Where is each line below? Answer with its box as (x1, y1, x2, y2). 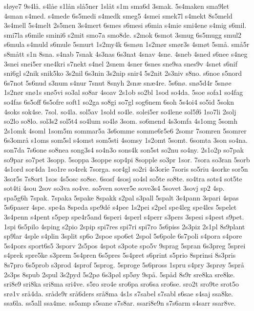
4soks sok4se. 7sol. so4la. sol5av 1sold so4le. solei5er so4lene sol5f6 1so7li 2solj (4, 106, 236, 116)
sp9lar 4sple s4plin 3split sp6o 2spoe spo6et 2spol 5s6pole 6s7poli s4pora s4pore (4, 231, 242, 241)
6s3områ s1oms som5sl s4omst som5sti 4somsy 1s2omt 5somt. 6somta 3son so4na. (4, 135, 248, 145)
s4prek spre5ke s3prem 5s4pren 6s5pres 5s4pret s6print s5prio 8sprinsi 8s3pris (4, 250, 236, 260)
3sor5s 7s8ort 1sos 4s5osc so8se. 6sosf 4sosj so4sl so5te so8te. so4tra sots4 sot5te (4, 173, 242, 183)
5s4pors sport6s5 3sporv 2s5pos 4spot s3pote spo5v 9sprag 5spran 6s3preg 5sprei (4, 240, 246, 250)
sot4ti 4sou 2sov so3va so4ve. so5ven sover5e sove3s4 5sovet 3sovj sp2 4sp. (4, 183, 225, 193)
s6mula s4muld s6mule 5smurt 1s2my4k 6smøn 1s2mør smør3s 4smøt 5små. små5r (4, 39, 250, 49)
